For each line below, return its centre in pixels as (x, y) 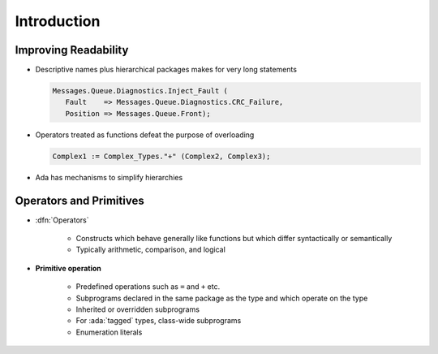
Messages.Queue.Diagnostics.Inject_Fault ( (140, 91)
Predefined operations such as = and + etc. (148, 287)
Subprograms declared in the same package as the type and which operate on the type (222, 298)
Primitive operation (68, 268)
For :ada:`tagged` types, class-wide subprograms (159, 321)
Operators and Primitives (80, 200)
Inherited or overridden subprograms (138, 309)
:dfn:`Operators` (62, 220)
